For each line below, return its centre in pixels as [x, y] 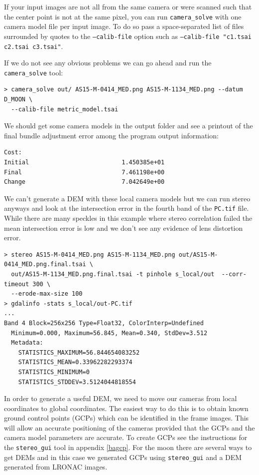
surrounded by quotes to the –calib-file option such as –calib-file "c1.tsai [128, 36]
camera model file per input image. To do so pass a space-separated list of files [124, 26]
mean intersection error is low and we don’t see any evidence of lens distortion [124, 228]
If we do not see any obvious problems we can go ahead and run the [108, 63]
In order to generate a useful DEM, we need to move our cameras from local [121, 398]
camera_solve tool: [34, 72]
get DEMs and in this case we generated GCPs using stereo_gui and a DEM [123, 457]
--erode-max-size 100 [47, 294]
